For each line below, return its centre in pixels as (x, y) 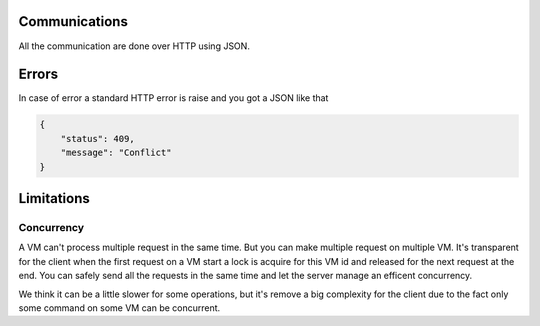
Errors (38, 74)
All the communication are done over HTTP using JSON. (134, 46)
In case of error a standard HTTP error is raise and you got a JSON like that (173, 98)
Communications (73, 21)
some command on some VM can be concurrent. (119, 307)
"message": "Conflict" (116, 153)
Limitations (54, 198)
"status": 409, (97, 138)
